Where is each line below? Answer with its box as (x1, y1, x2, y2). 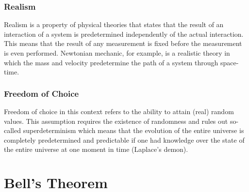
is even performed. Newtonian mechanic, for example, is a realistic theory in (4, 48, 230, 58)
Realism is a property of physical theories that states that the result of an (4, 19, 224, 30)
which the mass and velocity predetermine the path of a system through (4, 57, 218, 67)
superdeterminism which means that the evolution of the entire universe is (23, 125, 244, 135)
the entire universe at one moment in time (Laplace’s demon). (4, 144, 188, 154)
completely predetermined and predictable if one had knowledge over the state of (4, 134, 245, 145)
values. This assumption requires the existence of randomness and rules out (4, 116, 228, 126)
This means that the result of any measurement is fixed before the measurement (4, 38, 242, 48)
